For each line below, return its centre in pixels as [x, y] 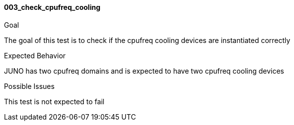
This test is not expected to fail [54, 101]
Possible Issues [29, 86]
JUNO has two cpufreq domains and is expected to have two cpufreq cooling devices [144, 71]
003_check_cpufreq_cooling [52, 7]
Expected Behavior [35, 55]
